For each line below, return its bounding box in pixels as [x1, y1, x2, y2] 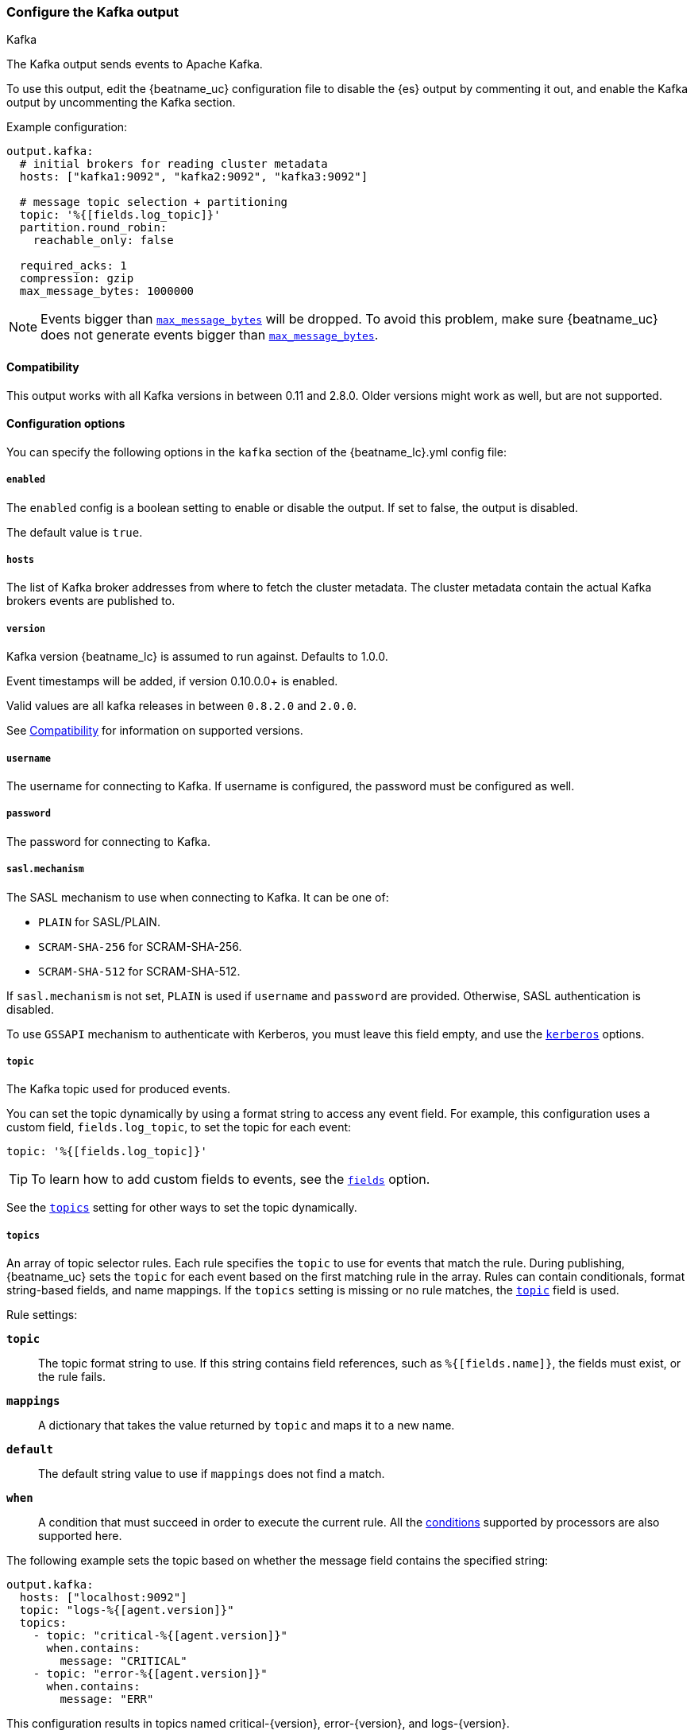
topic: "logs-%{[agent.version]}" [19, 1604, 234, 1617]
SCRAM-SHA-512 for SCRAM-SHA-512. [38, 964, 241, 978]
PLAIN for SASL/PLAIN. [38, 914, 160, 929]
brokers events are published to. [6, 594, 175, 608]
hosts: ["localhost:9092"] [19, 1591, 187, 1604]
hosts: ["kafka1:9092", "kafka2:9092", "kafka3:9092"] [19, 170, 368, 184]
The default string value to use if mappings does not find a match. [38, 1467, 385, 1481]
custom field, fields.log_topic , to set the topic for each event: [6, 1120, 352, 1135]
